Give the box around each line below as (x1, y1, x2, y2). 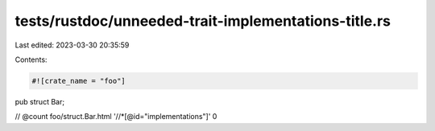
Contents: (14, 55, 48, 64)
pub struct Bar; (14, 96, 64, 106)
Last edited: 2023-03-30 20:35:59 (14, 40, 130, 50)
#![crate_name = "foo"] (31, 76, 126, 85)
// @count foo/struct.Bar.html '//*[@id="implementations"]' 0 (14, 112, 217, 121)
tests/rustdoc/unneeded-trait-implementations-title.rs (14, 12, 391, 30)
